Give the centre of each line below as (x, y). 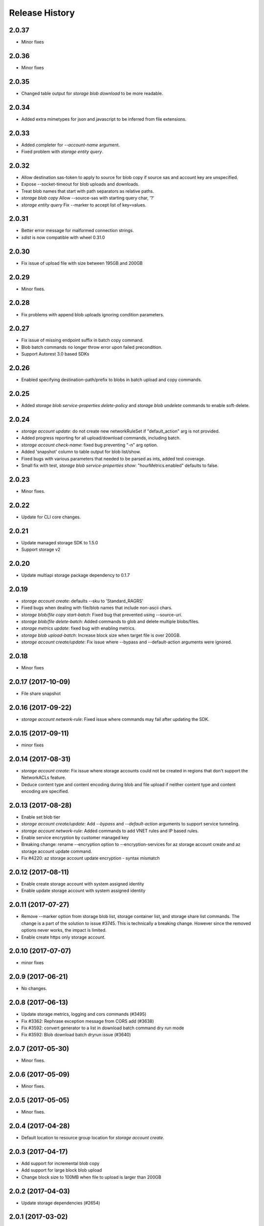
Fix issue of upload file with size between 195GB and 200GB (82, 263)
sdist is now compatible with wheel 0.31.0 (63, 237)
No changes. (34, 989)
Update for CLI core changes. (51, 517)
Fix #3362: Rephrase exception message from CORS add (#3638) (88, 1021)
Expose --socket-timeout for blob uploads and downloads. (80, 184)
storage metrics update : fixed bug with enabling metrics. (78, 628)
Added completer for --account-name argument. (70, 145)
